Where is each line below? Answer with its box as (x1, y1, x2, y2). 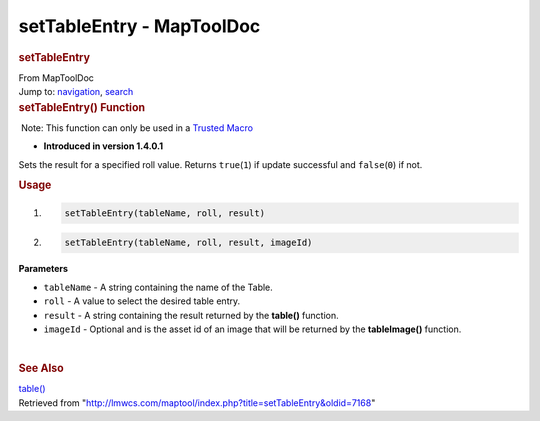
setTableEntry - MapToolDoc (18, 15, 261, 37)
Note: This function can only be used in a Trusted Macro (20, 121, 254, 134)
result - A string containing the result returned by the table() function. (43, 309, 339, 321)
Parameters (18, 263, 69, 275)
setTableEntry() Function (18, 100, 145, 114)
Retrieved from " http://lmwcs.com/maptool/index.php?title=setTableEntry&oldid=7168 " (18, 396, 376, 409)
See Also (18, 361, 64, 375)
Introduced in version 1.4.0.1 (43, 140, 164, 152)
